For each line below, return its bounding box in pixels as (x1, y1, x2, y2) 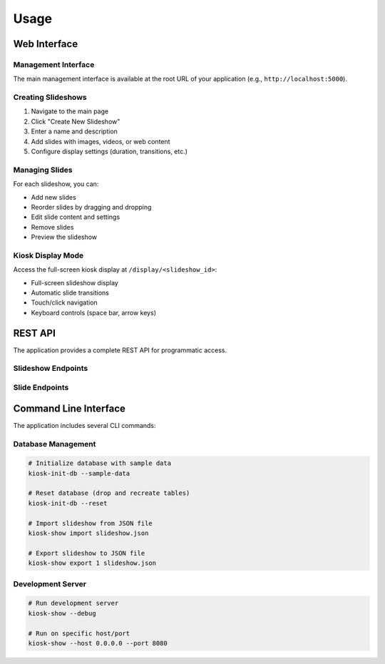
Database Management (13, 439, 96, 449)
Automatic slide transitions (31, 289, 110, 297)
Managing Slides (13, 165, 73, 175)
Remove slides (31, 223, 74, 231)
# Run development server (28, 599, 119, 608)
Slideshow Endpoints (13, 364, 88, 374)
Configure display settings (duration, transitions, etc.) (31, 147, 188, 156)
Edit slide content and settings (31, 213, 120, 221)
